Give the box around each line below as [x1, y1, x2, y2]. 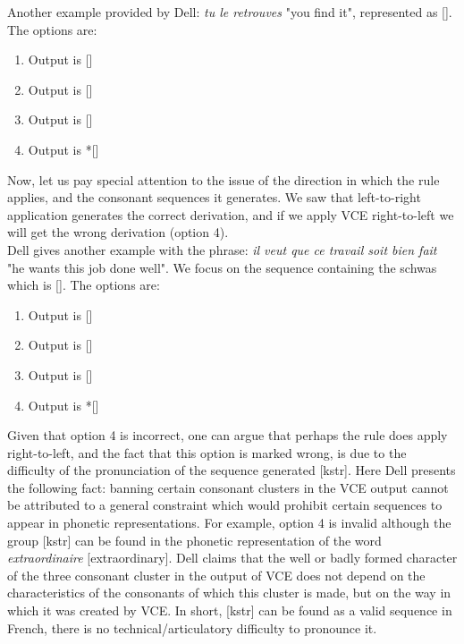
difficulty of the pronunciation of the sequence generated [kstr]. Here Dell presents [7, 461, 456, 479]
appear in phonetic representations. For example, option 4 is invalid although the [7, 513, 451, 532]
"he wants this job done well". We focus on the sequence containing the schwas [7, 258, 437, 276]
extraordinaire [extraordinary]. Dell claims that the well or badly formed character [7, 548, 458, 567]
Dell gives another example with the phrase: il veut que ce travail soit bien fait [7, 240, 437, 258]
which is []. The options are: [7, 275, 160, 294]
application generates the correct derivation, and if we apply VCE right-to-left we [7, 205, 454, 224]
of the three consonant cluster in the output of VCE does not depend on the [7, 565, 426, 584]
